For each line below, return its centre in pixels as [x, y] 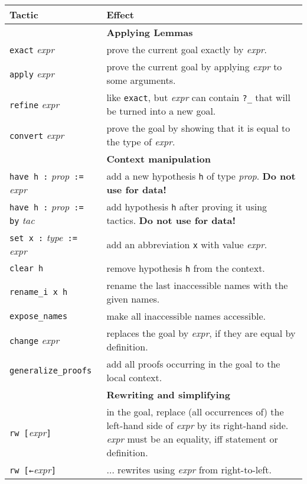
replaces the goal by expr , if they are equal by [201, 333]
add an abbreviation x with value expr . [187, 244]
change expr [35, 340]
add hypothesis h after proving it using [187, 207]
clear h [27, 268]
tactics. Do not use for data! [171, 220]
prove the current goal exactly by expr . [187, 49]
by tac [22, 220]
